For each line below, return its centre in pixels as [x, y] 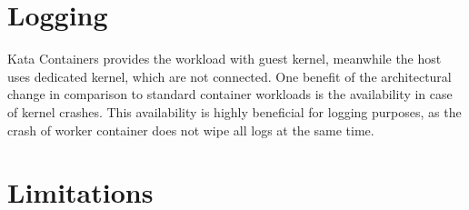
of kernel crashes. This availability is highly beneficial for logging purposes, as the [234, 111]
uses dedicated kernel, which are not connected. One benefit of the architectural [230, 76]
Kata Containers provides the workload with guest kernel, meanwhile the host [225, 59]
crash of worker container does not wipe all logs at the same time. [191, 130]
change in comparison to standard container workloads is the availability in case [230, 94]
